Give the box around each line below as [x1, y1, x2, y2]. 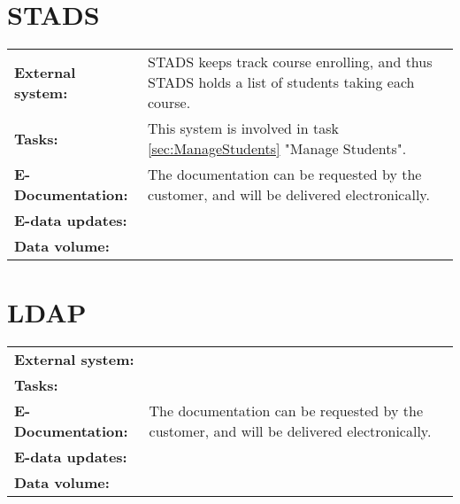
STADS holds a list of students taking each [148, 72, 415, 93]
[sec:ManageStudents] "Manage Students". [148, 138, 407, 159]
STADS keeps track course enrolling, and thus [148, 51, 433, 73]
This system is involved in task [148, 118, 339, 139]
